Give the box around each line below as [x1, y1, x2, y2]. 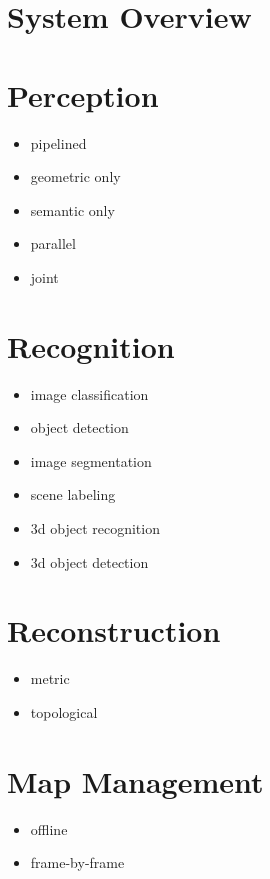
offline [30, 818, 68, 839]
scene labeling [30, 484, 116, 505]
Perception [7, 74, 159, 115]
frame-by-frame [30, 852, 125, 873]
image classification [30, 383, 149, 404]
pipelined [30, 132, 87, 153]
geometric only [30, 166, 121, 187]
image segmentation [30, 450, 152, 471]
